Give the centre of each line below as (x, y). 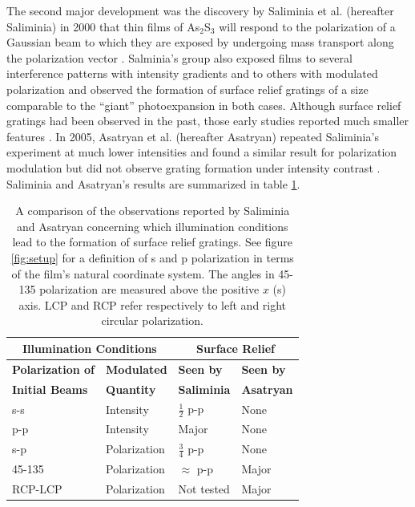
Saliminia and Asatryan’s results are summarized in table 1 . (153, 183)
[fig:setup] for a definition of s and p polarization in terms (152, 257)
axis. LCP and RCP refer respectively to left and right (153, 304)
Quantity (131, 389)
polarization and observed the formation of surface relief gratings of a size (187, 89)
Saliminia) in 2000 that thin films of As (103, 26)
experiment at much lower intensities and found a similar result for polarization (202, 152)
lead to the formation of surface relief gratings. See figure (153, 242)
